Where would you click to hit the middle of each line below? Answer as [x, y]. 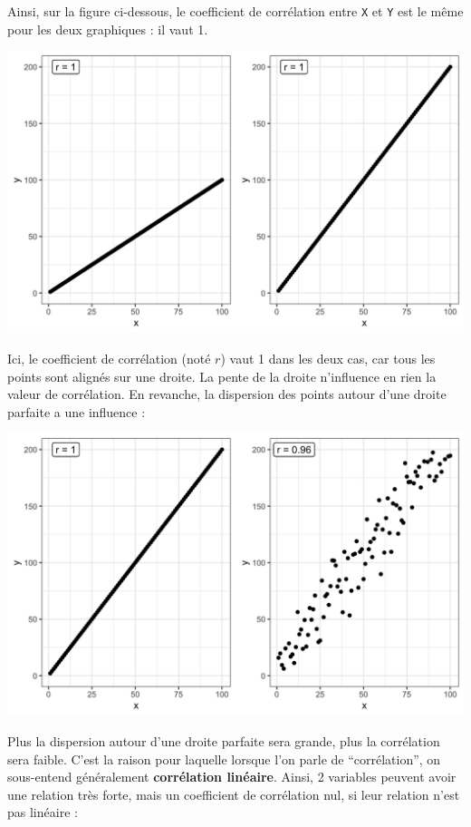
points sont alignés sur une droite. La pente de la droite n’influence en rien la [222, 376]
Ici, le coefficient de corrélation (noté [109, 358]
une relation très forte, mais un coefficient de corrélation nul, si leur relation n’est [234, 794]
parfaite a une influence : [77, 411]
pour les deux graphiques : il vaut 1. [108, 29]
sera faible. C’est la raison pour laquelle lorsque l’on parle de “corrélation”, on [224, 759]
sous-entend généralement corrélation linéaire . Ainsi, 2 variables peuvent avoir [232, 777]
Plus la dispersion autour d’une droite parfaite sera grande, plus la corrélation [224, 740]
